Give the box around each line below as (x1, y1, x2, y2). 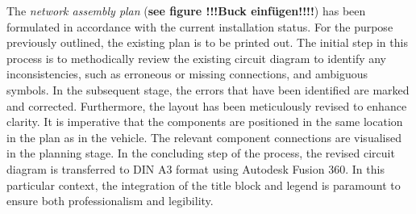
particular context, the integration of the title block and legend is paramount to (6, 176, 401, 193)
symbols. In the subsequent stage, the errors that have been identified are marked (6, 81, 410, 98)
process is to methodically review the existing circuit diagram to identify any (6, 49, 387, 66)
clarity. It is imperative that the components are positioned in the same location (6, 113, 403, 130)
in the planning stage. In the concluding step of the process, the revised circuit (6, 145, 395, 162)
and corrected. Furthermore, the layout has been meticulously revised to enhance (6, 97, 407, 114)
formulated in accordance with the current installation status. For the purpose (6, 18, 393, 35)
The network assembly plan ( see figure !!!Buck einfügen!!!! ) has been (6, 2, 366, 19)
